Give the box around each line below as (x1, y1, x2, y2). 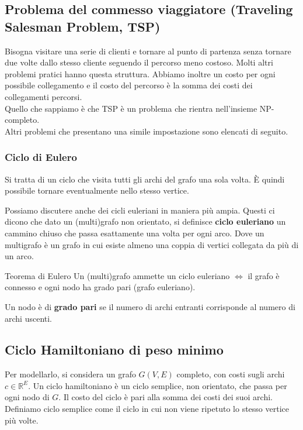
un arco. (5, 250, 34, 262)
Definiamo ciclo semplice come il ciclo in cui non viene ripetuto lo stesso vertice (5, 403, 290, 415)
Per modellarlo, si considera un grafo (5, 368, 136, 380)
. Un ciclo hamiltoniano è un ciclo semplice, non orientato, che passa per (28, 379, 287, 391)
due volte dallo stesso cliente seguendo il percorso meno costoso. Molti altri (5, 56, 273, 68)
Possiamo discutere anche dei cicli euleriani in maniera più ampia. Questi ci (5, 204, 275, 216)
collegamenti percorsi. (5, 90, 82, 102)
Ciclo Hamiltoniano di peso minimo (5, 340, 224, 359)
